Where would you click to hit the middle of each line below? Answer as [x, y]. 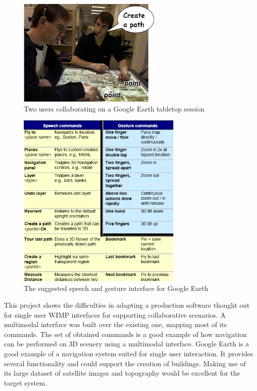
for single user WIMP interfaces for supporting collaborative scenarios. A [115, 314]
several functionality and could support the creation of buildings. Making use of [125, 363]
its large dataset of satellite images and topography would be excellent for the [122, 373]
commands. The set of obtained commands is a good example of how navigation [126, 334]
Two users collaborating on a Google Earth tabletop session [114, 108]
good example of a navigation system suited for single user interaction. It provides [129, 353]
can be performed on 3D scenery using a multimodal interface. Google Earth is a [127, 344]
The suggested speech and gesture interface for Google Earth [116, 288]
